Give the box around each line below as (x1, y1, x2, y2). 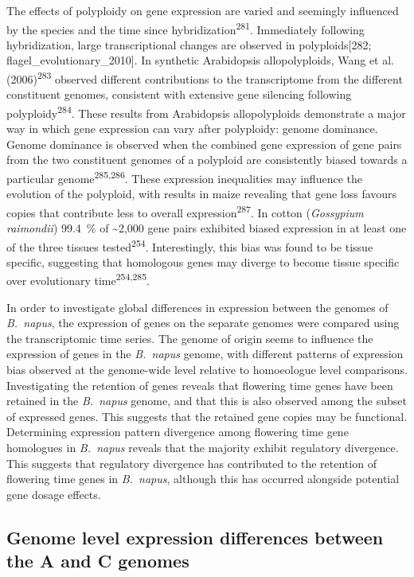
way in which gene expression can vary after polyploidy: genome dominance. (6, 120, 378, 137)
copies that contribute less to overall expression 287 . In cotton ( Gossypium (6, 201, 364, 220)
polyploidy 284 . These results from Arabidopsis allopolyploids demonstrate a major (6, 102, 406, 121)
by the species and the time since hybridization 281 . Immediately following (6, 18, 365, 37)
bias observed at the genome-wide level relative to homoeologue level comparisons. (6, 361, 408, 378)
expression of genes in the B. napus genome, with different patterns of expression (6, 345, 404, 362)
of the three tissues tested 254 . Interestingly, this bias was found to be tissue (6, 236, 373, 255)
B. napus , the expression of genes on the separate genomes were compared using (6, 314, 400, 331)
